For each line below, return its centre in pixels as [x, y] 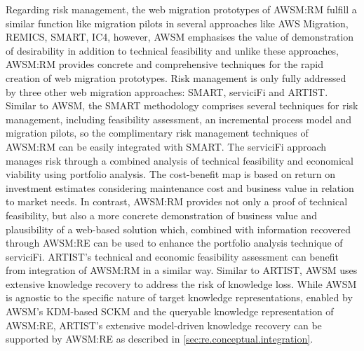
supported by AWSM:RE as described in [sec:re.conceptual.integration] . [160, 339]
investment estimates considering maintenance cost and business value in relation [180, 187]
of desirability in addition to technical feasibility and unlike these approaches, [172, 50]
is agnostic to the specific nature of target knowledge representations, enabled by [179, 297]
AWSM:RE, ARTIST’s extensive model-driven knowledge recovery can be [164, 325]
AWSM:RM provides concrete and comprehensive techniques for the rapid [164, 64]
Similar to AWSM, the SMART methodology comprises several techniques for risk [182, 105]
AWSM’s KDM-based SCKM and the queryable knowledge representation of [170, 311]
